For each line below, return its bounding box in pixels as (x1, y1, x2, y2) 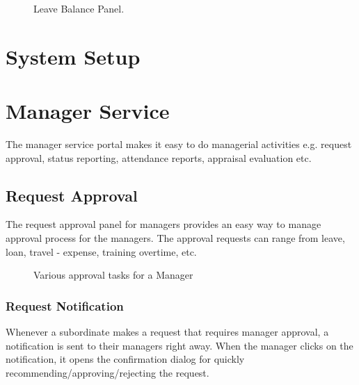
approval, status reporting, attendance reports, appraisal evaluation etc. (6, 150, 312, 165)
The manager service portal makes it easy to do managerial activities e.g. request (6, 137, 352, 151)
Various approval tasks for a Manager (33, 268, 193, 282)
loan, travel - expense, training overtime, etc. (6, 244, 197, 259)
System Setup (6, 42, 141, 70)
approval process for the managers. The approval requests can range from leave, (6, 231, 345, 245)
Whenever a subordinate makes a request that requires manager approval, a (6, 325, 329, 339)
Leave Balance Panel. (33, 1, 125, 15)
